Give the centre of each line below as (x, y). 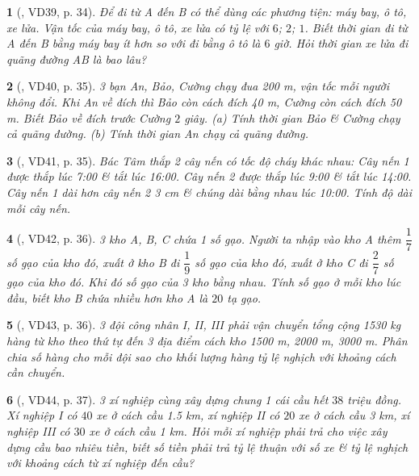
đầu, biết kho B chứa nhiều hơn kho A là (107, 297)
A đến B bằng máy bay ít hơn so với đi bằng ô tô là (134, 43)
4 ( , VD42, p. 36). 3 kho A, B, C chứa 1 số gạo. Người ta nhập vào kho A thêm (204, 238)
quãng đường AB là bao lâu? (77, 58)
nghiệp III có (38, 431)
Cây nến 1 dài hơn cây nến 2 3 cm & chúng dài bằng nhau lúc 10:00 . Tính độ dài (209, 192)
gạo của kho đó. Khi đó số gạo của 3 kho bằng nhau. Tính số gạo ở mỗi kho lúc (204, 282)
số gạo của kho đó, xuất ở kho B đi (93, 262)
